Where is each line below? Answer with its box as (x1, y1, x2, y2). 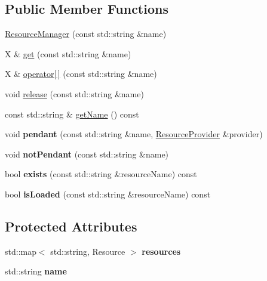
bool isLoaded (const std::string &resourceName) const (5, 187, 211, 200)
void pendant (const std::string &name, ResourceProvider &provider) (5, 128, 263, 140)
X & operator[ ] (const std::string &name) (5, 67, 157, 80)
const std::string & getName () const (5, 107, 139, 120)
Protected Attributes (5, 217, 137, 235)
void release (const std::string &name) (5, 87, 144, 100)
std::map (5, 245, 36, 257)
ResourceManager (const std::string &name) (5, 27, 167, 40)
